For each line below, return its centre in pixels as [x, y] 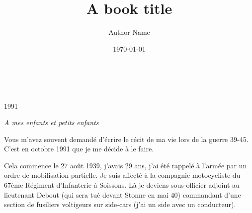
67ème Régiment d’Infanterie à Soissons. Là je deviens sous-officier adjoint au [122, 185]
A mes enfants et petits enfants [51, 122]
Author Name [129, 32]
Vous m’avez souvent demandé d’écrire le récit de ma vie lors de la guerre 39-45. [126, 139]
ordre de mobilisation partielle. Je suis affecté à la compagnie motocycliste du [122, 175]
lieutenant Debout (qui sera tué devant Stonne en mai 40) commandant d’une [123, 194]
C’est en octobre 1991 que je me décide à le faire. [79, 149]
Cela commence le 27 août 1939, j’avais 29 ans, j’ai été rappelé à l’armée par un [126, 165]
